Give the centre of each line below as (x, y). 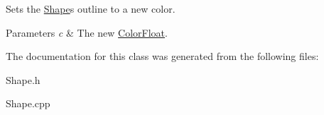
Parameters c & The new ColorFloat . (87, 32)
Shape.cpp (28, 103)
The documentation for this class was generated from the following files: (162, 56)
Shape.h (23, 79)
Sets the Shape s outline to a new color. (91, 8)
